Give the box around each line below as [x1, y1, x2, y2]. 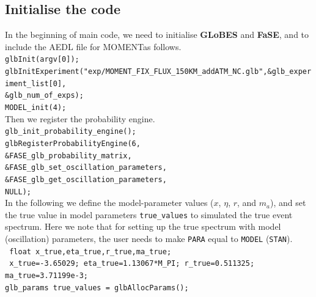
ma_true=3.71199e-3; [5, 271, 89, 280]
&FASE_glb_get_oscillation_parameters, [5, 175, 167, 184]
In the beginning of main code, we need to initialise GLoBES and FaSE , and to [5, 28, 309, 41]
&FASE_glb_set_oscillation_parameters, [5, 163, 167, 172]
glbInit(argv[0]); [5, 55, 79, 64]
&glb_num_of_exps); [5, 91, 84, 100]
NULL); [5, 187, 31, 196]
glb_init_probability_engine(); [5, 127, 136, 136]
